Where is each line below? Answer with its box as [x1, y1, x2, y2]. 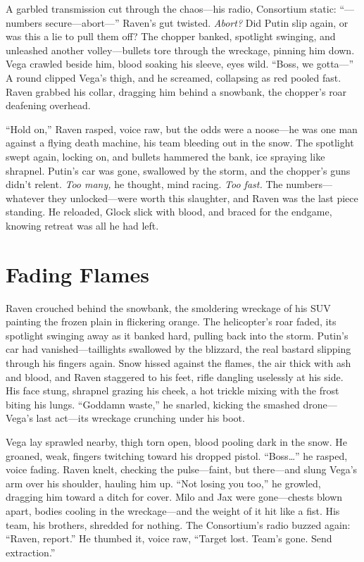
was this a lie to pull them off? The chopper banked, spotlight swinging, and [6, 29, 336, 44]
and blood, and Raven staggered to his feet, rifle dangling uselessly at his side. [6, 369, 344, 384]
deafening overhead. [6, 98, 91, 113]
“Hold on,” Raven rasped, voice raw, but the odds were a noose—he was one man [6, 121, 358, 136]
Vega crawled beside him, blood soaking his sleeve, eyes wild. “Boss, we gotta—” [6, 56, 354, 71]
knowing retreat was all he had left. [6, 218, 159, 232]
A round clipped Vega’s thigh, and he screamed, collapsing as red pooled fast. [6, 70, 341, 85]
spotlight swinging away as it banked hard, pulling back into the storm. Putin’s [6, 327, 349, 342]
